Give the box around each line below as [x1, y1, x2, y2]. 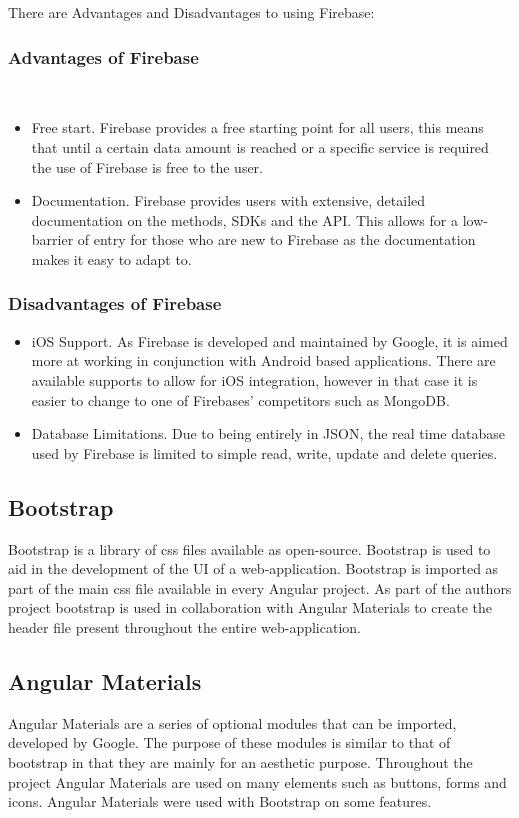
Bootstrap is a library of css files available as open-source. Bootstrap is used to [8, 538, 491, 559]
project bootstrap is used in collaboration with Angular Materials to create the [8, 597, 492, 618]
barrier [31, 229, 74, 250]
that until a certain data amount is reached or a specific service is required [31, 137, 489, 157]
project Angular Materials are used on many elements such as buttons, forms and [8, 771, 507, 792]
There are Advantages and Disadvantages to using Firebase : [8, 2, 375, 22]
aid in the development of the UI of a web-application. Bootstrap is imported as [8, 558, 499, 579]
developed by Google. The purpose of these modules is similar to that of [8, 732, 451, 753]
